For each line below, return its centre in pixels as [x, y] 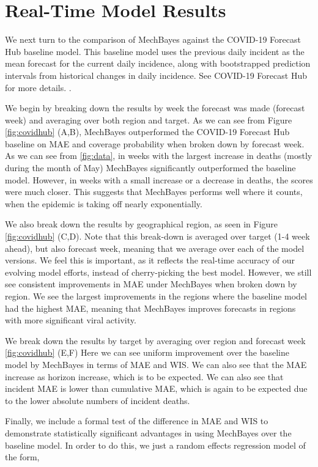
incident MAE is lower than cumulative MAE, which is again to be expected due [156, 388]
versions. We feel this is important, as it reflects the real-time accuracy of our [150, 260]
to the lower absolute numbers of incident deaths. [98, 400]
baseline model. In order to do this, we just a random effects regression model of [155, 445]
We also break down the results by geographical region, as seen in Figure [142, 224]
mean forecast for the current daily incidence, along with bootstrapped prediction [158, 63]
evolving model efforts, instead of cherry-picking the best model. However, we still [158, 272]
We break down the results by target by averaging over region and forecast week [155, 340]
